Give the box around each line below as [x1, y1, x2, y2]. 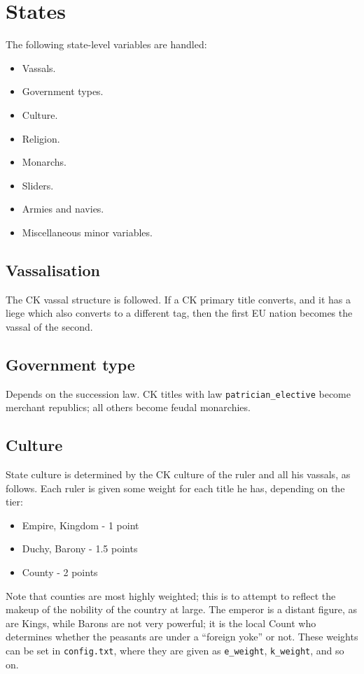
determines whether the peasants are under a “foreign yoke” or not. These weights [6, 629, 358, 644]
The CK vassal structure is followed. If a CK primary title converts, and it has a [6, 292, 351, 306]
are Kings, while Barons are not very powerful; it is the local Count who [6, 615, 316, 630]
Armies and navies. [22, 201, 104, 216]
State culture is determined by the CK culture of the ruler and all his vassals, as [6, 467, 351, 482]
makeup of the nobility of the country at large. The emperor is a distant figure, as [6, 602, 358, 617]
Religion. [22, 131, 60, 145]
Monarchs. [22, 155, 66, 169]
